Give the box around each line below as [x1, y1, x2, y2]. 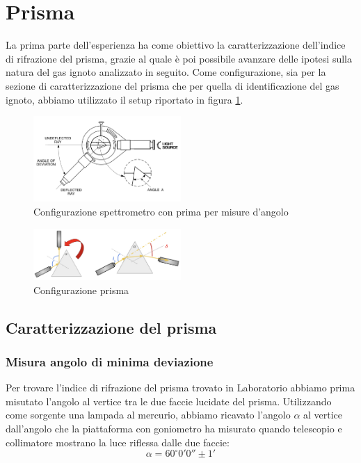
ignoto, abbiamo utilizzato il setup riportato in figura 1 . [6, 92, 243, 106]
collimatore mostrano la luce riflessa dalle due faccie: [6, 434, 230, 449]
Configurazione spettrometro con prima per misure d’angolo [33, 204, 289, 218]
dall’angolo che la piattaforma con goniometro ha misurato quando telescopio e [6, 421, 342, 435]
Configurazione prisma [33, 282, 129, 297]
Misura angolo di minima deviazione [6, 352, 214, 370]
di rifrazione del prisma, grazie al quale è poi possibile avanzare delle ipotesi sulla [6, 51, 352, 65]
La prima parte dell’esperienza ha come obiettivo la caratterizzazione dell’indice [6, 38, 346, 52]
